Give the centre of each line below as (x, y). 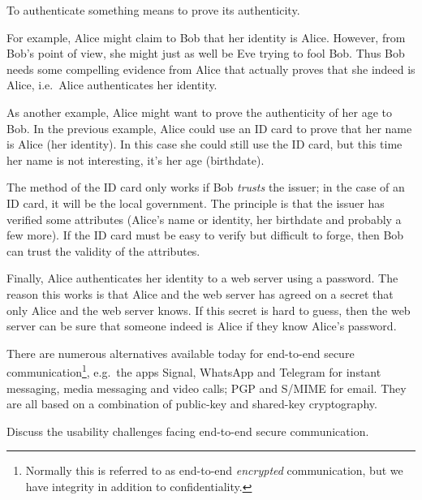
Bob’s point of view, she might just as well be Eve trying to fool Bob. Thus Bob (206, 53)
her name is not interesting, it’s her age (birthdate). (136, 159)
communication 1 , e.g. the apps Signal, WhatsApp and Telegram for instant (194, 371)
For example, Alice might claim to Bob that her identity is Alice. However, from (206, 37)
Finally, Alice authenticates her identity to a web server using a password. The (202, 278)
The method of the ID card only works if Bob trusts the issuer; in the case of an (206, 187)
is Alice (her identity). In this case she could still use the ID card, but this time (205, 144)
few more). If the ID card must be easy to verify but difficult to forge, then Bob (205, 235)
